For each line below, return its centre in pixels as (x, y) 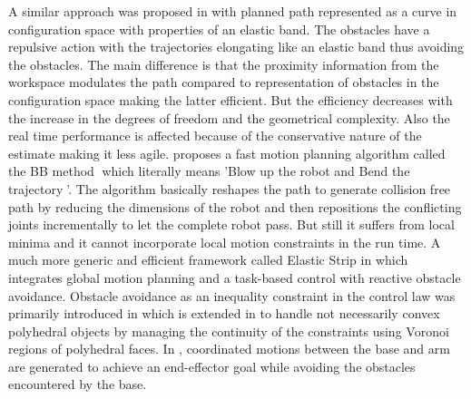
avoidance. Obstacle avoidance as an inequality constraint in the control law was (232, 295)
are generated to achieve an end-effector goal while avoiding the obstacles (212, 366)
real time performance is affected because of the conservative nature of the (215, 136)
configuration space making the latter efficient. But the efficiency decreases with (231, 99)
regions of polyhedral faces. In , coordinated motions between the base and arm (229, 349)
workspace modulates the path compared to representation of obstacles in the (224, 82)
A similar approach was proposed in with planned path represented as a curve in (233, 11)
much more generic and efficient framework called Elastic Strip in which (208, 260)
